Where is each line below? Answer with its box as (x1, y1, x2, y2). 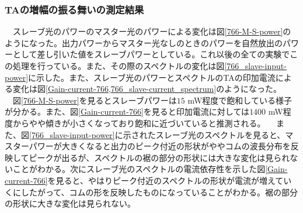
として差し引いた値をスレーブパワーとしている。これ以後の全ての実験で (12, 48, 290, 60)
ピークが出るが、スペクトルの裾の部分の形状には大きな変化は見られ (29, 151, 290, 163)
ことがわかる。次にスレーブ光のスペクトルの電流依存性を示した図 (12, 163, 266, 175)
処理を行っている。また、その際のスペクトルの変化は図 (12, 60, 225, 71)
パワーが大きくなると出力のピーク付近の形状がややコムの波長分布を (29, 140, 291, 152)
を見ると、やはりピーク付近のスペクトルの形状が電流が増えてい (47, 174, 292, 186)
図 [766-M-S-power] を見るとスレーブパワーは (12, 94, 177, 106)
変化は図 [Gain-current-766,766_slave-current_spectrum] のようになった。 (12, 83, 282, 95)
